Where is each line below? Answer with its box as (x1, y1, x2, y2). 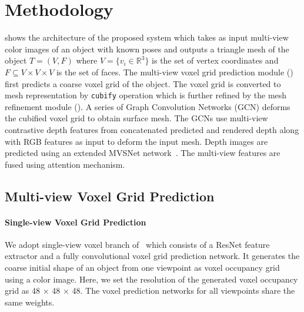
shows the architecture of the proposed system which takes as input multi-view (5, 31, 289, 44)
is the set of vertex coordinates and (152, 54, 279, 67)
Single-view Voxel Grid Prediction (5, 215, 146, 228)
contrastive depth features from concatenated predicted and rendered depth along (5, 123, 299, 135)
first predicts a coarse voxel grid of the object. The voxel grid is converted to (5, 77, 281, 89)
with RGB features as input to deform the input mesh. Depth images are (5, 135, 268, 147)
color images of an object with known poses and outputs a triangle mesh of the (5, 42, 289, 55)
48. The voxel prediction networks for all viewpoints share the (72, 284, 295, 297)
